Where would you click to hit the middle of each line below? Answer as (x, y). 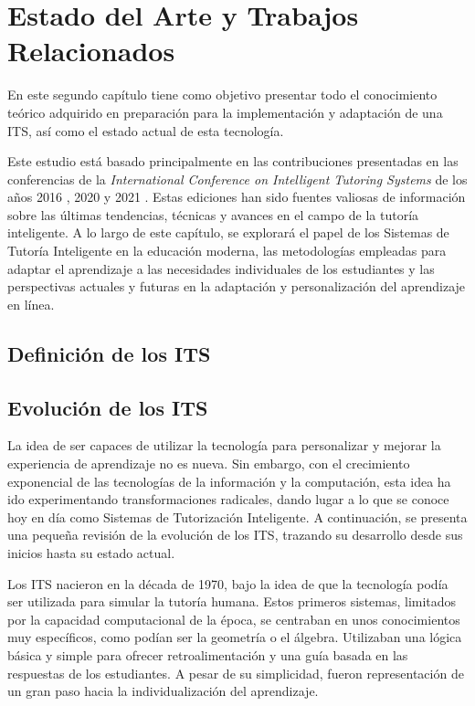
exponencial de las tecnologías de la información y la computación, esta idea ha (229, 481)
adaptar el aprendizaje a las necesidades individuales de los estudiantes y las (221, 268)
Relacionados (91, 51)
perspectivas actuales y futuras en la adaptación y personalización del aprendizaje (237, 286)
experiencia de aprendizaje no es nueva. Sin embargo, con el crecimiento (209, 464)
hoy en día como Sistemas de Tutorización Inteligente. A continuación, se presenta (237, 516)
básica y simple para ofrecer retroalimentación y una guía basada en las (208, 654)
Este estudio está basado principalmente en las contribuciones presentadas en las (233, 161)
